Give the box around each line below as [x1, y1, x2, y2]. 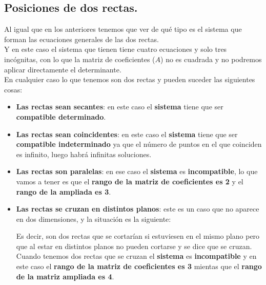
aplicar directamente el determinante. [4, 64, 121, 74]
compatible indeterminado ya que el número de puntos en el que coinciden [16, 139, 262, 149]
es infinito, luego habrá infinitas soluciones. [16, 148, 152, 159]
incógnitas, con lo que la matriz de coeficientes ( [4, 53, 155, 64]
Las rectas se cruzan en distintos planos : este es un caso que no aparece [16, 203, 259, 214]
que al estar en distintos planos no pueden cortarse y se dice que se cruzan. [16, 240, 252, 251]
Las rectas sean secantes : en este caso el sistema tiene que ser [16, 101, 223, 112]
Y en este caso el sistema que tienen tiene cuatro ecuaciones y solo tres [4, 44, 227, 54]
